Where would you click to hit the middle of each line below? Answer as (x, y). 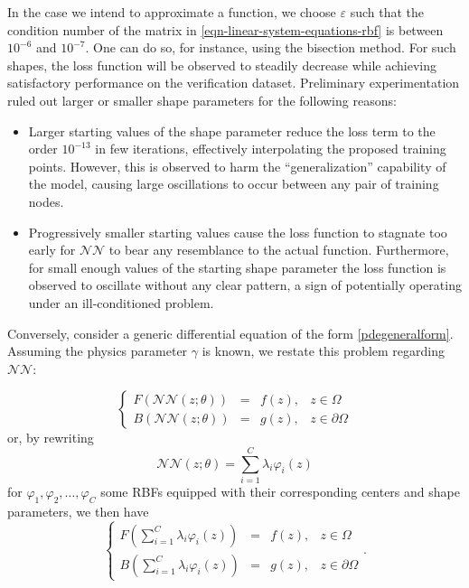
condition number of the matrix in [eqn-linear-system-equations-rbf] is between (225, 29)
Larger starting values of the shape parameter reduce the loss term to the (232, 131)
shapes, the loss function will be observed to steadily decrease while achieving (222, 65)
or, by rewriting (51, 438)
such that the (387, 12)
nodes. (46, 201)
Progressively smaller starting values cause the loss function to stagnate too (238, 232)
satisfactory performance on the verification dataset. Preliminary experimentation (234, 83)
